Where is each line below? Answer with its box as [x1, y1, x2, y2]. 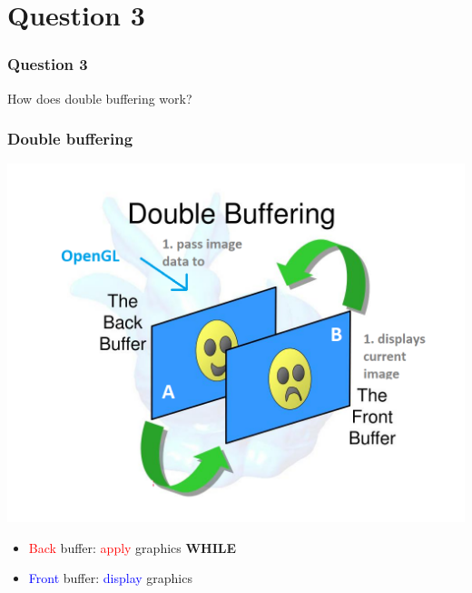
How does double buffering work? [7, 88, 192, 107]
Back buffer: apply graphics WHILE [28, 538, 237, 557]
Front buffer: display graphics [28, 568, 192, 588]
